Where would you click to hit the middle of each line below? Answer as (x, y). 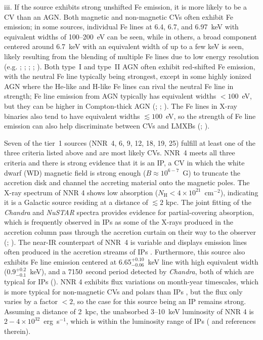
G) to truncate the (212, 172)
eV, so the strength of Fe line (211, 116)
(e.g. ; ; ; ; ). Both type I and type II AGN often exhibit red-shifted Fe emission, (130, 66)
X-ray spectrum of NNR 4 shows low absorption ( (81, 192)
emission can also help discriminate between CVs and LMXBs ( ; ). (107, 126)
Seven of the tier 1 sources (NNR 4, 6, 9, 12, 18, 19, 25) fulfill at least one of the (130, 142)
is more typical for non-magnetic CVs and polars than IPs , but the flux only (123, 291)
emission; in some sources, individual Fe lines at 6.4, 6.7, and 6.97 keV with (121, 27)
